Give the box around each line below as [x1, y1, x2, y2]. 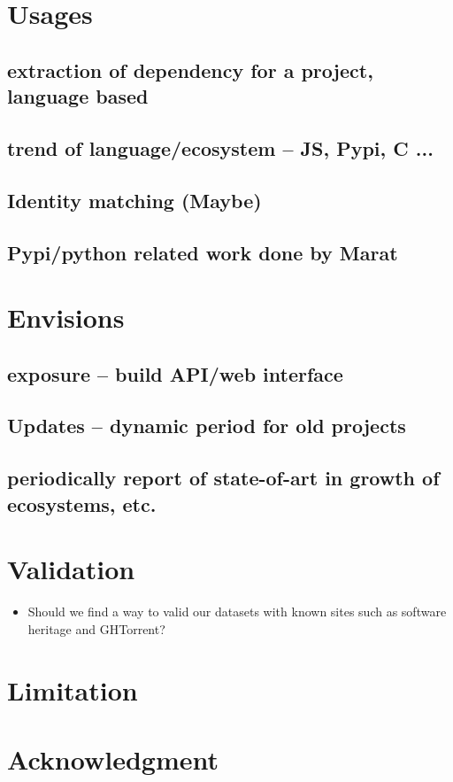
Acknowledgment [7, 740, 219, 777]
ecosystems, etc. [7, 490, 157, 517]
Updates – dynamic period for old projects [7, 412, 406, 439]
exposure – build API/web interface [7, 360, 343, 387]
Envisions [7, 299, 125, 336]
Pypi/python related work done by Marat [7, 238, 398, 266]
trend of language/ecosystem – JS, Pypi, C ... [7, 134, 434, 161]
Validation [7, 551, 135, 587]
